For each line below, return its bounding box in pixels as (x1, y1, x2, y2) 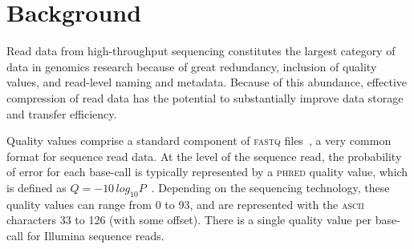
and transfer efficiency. (6, 105, 117, 122)
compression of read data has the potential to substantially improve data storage (6, 89, 404, 106)
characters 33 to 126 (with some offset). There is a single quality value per (6, 211, 372, 228)
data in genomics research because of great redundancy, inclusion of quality (6, 58, 377, 74)
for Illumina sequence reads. (26, 227, 164, 243)
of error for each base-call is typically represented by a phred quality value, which (6, 163, 408, 180)
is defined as (6, 179, 67, 195)
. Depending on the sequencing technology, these (151, 179, 390, 195)
